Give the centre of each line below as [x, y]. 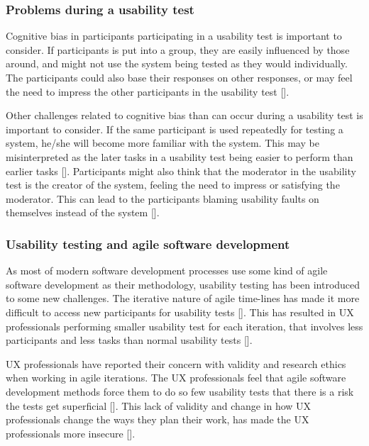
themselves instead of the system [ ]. [83, 212]
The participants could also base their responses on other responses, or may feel [179, 77]
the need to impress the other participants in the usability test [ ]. [148, 91]
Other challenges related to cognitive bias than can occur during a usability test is [184, 115]
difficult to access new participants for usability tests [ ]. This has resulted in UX [180, 312]
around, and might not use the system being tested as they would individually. [177, 63]
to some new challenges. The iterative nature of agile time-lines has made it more [183, 298]
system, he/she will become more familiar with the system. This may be [163, 143]
